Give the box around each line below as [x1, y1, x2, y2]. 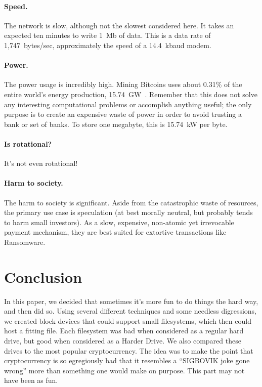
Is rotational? [4, 138, 52, 149]
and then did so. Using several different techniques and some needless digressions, [4, 306, 257, 316]
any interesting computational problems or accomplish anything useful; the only [4, 99, 252, 109]
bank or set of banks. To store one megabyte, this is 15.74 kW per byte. [4, 118, 228, 129]
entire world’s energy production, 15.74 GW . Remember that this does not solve [4, 89, 257, 99]
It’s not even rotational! [4, 158, 78, 168]
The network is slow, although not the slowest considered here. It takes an [4, 20, 234, 30]
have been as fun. [4, 375, 58, 385]
